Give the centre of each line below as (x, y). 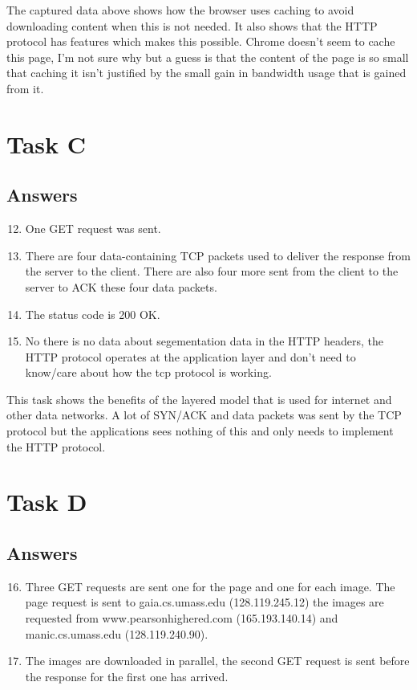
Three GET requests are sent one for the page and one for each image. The (210, 586)
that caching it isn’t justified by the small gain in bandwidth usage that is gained (206, 73)
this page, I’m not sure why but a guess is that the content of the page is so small (208, 57)
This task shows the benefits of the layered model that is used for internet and (199, 399)
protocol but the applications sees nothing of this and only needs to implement (200, 431)
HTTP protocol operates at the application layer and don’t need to (190, 356)
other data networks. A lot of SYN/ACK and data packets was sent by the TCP (204, 415)
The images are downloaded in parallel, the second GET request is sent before (217, 661)
